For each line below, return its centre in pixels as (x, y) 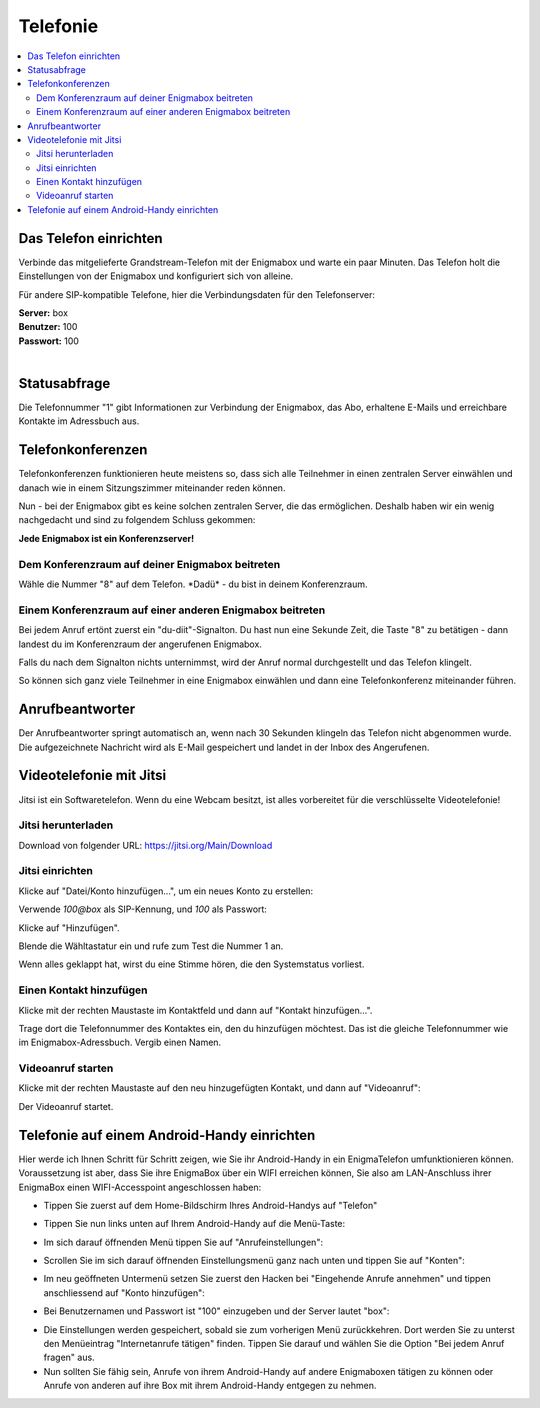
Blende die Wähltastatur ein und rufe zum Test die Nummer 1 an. (151, 946)
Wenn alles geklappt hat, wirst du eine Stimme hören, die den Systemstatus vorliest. (191, 964)
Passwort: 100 (49, 341)
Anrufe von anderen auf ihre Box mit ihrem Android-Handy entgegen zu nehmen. (210, 1386)
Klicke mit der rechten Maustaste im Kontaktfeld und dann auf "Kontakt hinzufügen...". (195, 1010)
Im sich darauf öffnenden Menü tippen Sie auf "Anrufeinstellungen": (183, 1242)
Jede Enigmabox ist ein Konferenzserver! (106, 538)
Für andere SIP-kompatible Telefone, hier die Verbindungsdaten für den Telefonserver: (196, 294)
